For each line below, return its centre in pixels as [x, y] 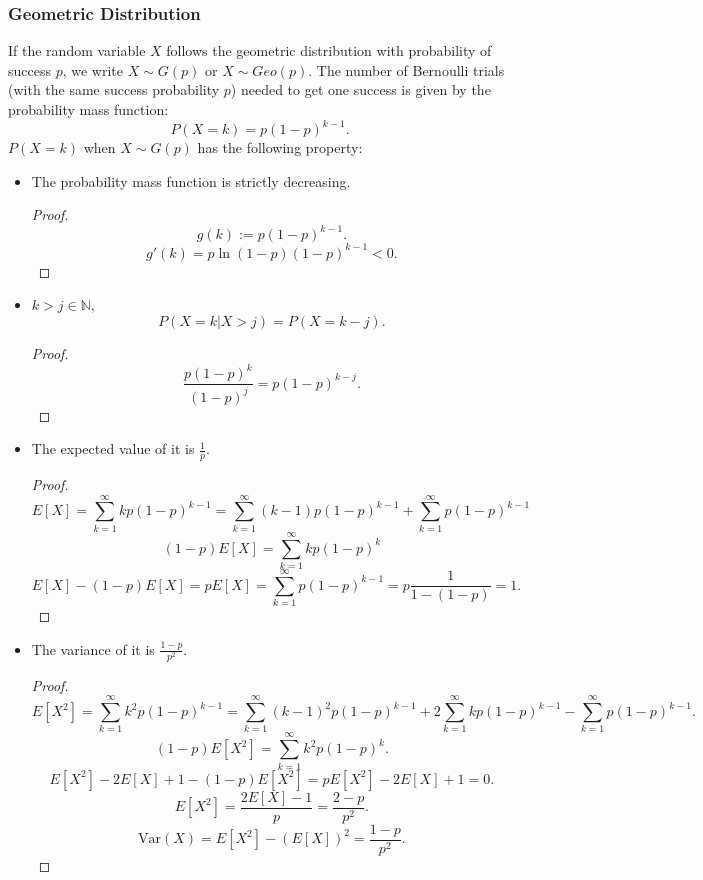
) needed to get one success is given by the [360, 89]
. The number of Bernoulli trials [406, 69]
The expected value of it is [113, 448]
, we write [93, 69]
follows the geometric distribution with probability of [329, 50]
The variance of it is [93, 648]
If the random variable [77, 50]
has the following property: [280, 147]
